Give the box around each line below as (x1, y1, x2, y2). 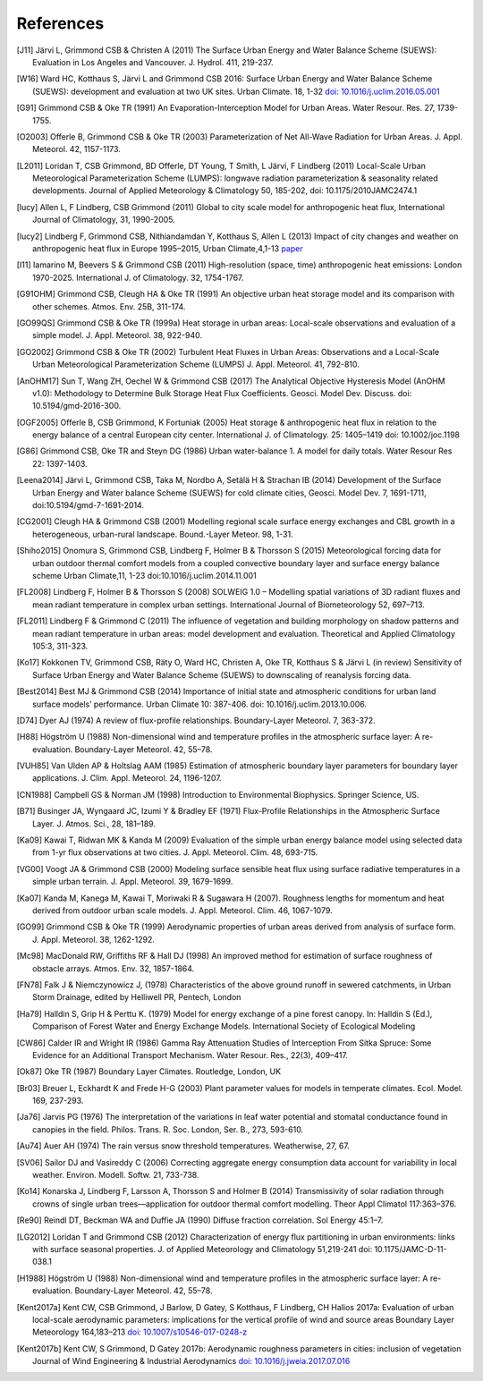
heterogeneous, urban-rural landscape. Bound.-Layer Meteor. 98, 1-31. (32, 529, 294, 539)
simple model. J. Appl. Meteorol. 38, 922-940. (32, 330, 203, 341)
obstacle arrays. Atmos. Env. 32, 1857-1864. (32, 962, 195, 974)
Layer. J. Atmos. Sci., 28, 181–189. (32, 818, 157, 829)
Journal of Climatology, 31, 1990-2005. (32, 215, 176, 225)
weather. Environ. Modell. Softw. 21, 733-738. (32, 1170, 199, 1181)
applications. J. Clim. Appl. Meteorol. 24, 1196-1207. (32, 773, 223, 784)
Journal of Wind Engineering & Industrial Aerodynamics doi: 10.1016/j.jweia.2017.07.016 (32, 1356, 351, 1367)
